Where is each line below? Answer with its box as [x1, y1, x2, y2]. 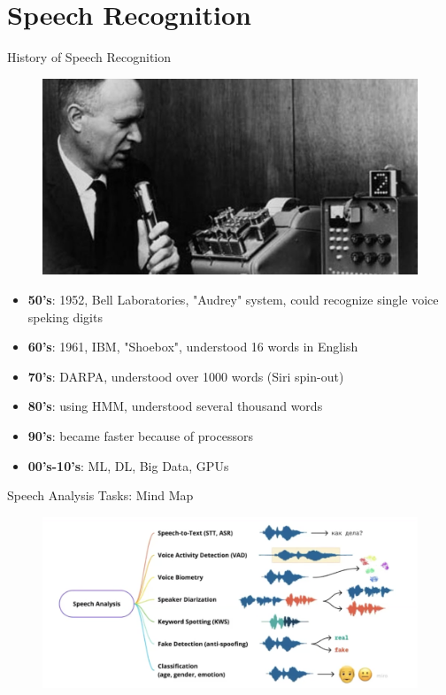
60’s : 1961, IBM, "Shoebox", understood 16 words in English [27, 337, 358, 356]
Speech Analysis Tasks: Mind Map [7, 486, 194, 505]
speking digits [27, 307, 103, 326]
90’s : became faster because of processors [27, 427, 253, 445]
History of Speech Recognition [7, 48, 172, 66]
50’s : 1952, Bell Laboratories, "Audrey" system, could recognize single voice [27, 290, 439, 309]
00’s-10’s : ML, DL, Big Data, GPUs [27, 456, 229, 475]
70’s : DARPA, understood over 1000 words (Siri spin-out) [27, 367, 344, 385]
